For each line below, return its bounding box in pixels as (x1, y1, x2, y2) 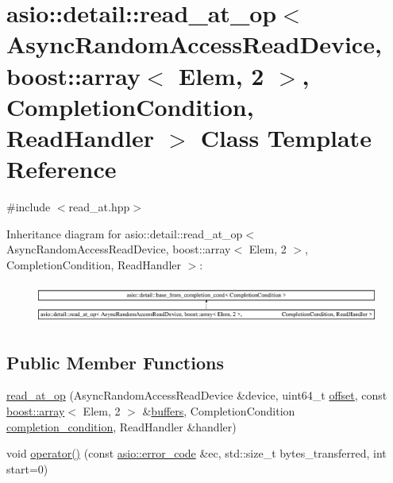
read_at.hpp (68, 199, 130, 215)
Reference (6, 153, 117, 185)
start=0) (6, 460, 48, 477)
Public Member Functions (6, 350, 224, 374)
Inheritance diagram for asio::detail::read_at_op (6, 225, 243, 241)
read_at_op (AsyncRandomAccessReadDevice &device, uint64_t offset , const (6, 387, 387, 404)
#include (6, 199, 51, 215)
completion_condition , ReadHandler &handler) (6, 418, 237, 435)
